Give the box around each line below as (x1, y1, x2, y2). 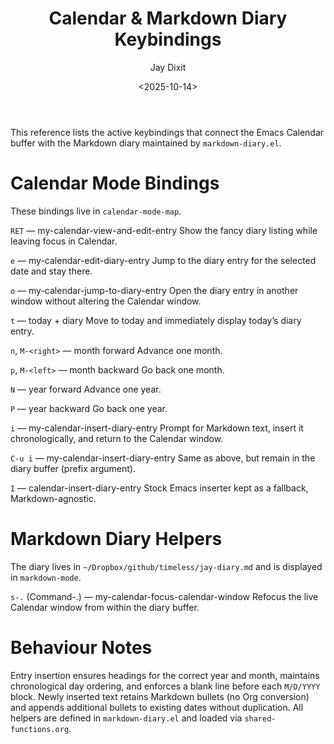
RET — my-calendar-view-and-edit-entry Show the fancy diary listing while (10, 224, 318, 236)
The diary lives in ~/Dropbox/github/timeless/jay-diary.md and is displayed (10, 560, 323, 572)
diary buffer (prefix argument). (10, 462, 136, 474)
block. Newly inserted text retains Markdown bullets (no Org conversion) (10, 690, 310, 702)
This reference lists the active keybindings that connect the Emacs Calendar (10, 126, 325, 138)
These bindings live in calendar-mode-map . (10, 205, 182, 217)
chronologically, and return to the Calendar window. (10, 432, 224, 444)
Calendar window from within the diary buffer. (10, 601, 200, 613)
